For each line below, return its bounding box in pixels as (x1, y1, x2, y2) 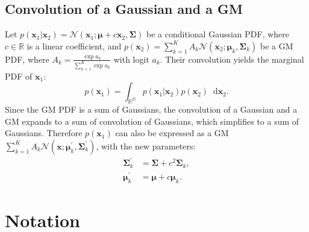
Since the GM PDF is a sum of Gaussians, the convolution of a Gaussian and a (5, 103, 298, 116)
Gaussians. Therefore (5, 127, 83, 139)
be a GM (260, 39, 293, 52)
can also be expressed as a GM (115, 127, 229, 139)
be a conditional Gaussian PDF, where (146, 28, 290, 40)
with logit (113, 52, 149, 65)
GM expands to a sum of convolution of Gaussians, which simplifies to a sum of (5, 114, 299, 127)
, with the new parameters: (96, 139, 196, 152)
